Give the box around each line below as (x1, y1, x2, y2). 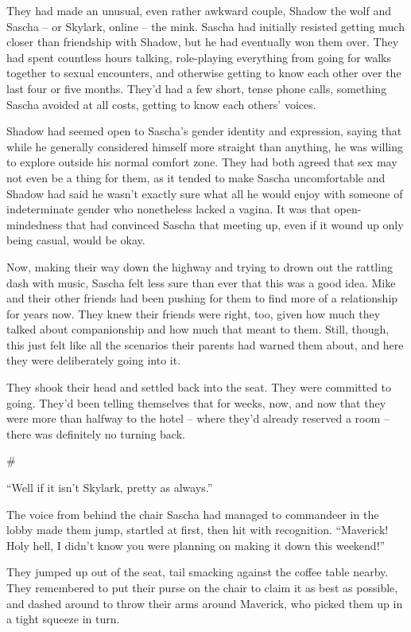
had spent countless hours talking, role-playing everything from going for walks (6, 49, 392, 65)
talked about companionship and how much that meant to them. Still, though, (6, 321, 390, 337)
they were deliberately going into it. (6, 352, 181, 369)
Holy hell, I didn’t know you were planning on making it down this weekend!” (6, 536, 386, 553)
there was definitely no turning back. (6, 425, 185, 442)
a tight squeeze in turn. (6, 611, 120, 627)
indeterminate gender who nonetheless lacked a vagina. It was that (6, 201, 331, 217)
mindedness (6, 216, 63, 232)
